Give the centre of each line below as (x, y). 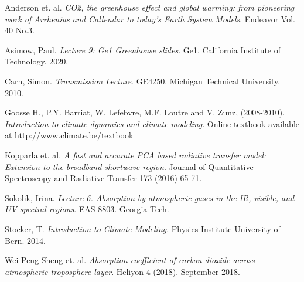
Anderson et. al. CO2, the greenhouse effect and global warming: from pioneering (150, 7)
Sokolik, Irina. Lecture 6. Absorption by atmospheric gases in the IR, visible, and (150, 197)
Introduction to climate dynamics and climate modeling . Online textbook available (152, 123)
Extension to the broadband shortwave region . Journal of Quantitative (129, 166)
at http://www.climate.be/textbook (69, 135)
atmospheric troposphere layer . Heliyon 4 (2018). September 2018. (122, 271)
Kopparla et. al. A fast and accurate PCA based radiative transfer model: (136, 154)
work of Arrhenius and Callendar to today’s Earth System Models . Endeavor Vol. (150, 18)
